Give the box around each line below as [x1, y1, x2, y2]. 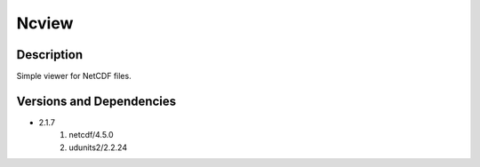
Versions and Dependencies [16, 93, 177, 108]
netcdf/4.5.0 [68, 130, 115, 140]
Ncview [16, 13, 74, 33]
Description [16, 47, 84, 62]
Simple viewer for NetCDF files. [16, 71, 132, 82]
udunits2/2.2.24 [68, 142, 128, 153]
